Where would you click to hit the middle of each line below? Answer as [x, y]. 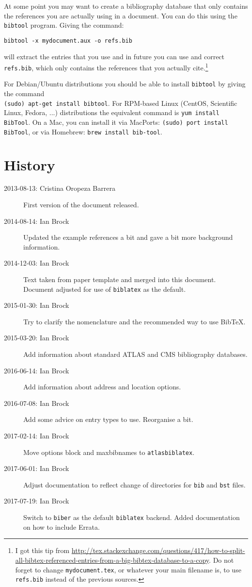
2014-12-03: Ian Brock [37, 263]
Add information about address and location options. [102, 387]
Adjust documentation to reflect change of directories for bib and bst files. [134, 484]
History [30, 165]
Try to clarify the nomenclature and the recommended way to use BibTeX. [134, 321]
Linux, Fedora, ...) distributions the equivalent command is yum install [112, 112]
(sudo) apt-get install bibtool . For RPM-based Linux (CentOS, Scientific [121, 103]
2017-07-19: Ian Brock [37, 501]
